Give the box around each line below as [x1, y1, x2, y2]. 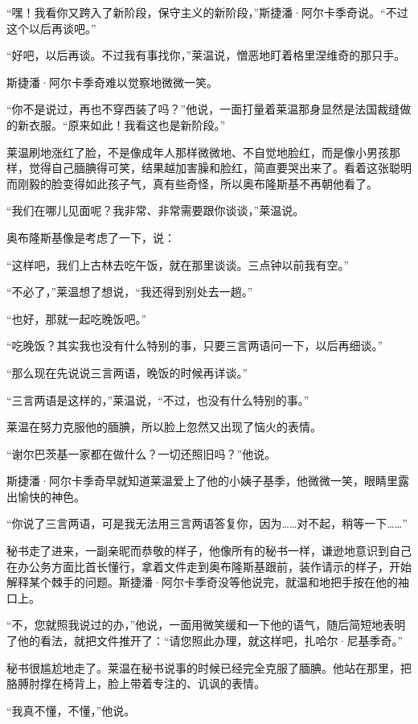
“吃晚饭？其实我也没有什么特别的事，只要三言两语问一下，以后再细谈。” [6, 337, 383, 354]
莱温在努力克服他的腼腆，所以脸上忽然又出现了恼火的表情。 [6, 418, 322, 435]
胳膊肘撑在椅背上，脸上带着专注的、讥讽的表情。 [6, 675, 265, 692]
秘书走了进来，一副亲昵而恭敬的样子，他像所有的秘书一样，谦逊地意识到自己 [6, 542, 412, 559]
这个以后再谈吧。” [6, 19, 96, 36]
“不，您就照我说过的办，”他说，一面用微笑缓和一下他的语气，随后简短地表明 [6, 616, 406, 633]
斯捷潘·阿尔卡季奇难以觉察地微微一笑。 [6, 73, 218, 90]
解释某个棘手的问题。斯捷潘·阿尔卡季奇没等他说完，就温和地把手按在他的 [6, 574, 398, 590]
